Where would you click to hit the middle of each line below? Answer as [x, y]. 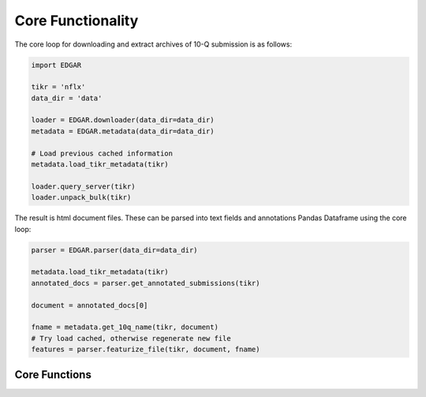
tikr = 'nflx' [58, 87]
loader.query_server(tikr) [83, 186]
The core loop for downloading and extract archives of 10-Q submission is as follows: [153, 44]
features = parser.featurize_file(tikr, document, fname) [146, 350]
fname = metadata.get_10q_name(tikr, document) [125, 327]
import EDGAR [56, 65]
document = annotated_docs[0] [90, 305]
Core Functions [53, 375]
